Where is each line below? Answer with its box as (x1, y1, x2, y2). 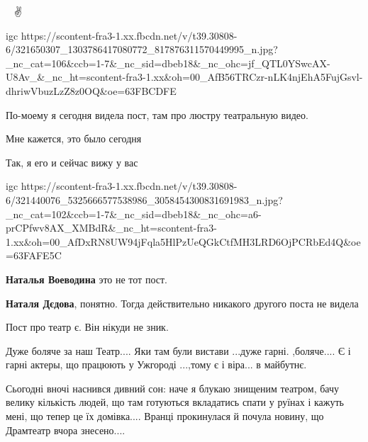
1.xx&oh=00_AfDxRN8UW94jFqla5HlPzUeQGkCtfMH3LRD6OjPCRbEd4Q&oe (6, 234, 361, 249)
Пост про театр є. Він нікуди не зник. (6, 319, 169, 334)
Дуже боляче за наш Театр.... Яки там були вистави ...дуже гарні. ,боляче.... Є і (6, 343, 351, 358)
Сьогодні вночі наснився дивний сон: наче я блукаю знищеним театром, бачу (6, 380, 340, 395)
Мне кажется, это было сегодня (6, 131, 142, 146)
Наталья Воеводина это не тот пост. (6, 271, 167, 286)
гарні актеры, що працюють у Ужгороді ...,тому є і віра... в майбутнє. (6, 357, 307, 372)
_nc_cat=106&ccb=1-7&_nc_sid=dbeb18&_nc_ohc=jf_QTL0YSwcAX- (6, 55, 330, 70)
